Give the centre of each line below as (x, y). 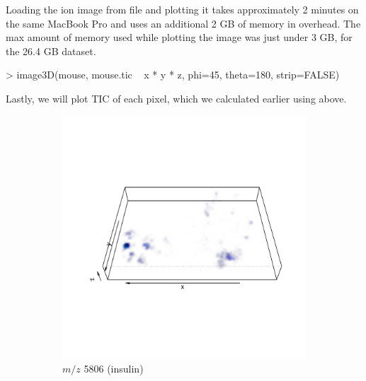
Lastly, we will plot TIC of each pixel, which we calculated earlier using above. (176, 98)
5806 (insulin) (114, 369)
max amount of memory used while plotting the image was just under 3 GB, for (179, 37)
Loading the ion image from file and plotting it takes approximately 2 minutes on (182, 9)
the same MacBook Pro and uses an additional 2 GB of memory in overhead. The (183, 23)
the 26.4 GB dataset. (51, 51)
